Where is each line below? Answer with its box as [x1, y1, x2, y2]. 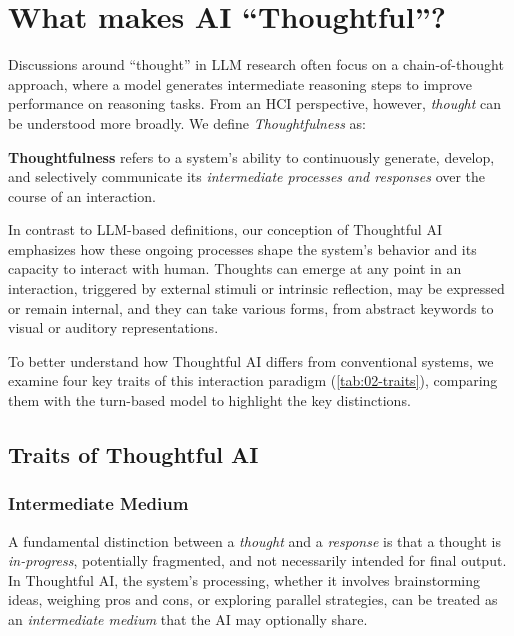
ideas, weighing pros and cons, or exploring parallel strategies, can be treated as [8, 589, 498, 610]
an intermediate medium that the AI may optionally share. [8, 609, 368, 629]
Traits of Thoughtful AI [8, 439, 259, 470]
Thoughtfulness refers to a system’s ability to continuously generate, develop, [8, 146, 495, 167]
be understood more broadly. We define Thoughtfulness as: [8, 112, 366, 133]
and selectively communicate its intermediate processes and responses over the [8, 166, 486, 187]
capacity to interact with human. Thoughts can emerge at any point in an [8, 258, 462, 279]
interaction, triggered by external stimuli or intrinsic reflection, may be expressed [8, 278, 505, 299]
